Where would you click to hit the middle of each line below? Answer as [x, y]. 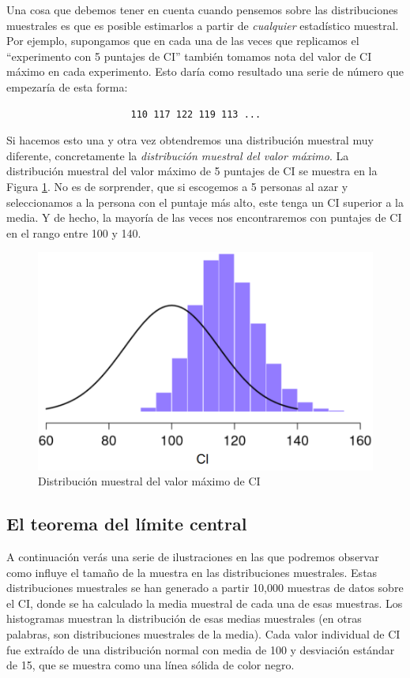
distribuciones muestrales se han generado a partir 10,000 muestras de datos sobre [205, 588]
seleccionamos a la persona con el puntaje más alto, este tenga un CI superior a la [205, 202]
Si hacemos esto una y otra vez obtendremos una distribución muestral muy [190, 140]
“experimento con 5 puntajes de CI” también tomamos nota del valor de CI [189, 56]
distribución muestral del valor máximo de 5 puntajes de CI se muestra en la [192, 171]
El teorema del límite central [127, 524]
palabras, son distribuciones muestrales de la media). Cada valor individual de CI [203, 634]
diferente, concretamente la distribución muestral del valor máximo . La [178, 155]
